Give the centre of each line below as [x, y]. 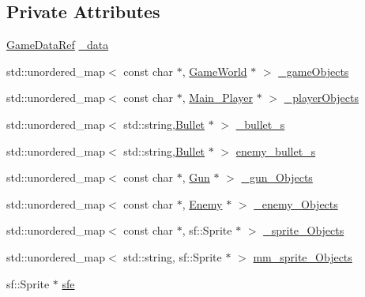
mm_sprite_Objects [303, 256]
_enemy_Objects [296, 203]
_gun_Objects [277, 177]
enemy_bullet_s [276, 150]
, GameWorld [214, 71]
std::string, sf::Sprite [173, 256]
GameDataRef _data [58, 45]
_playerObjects [321, 98]
